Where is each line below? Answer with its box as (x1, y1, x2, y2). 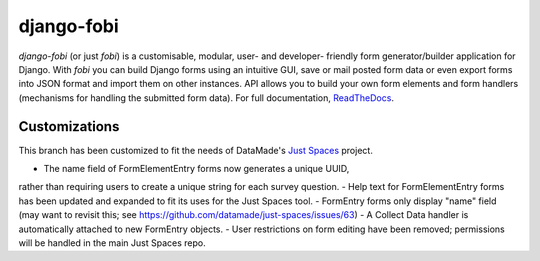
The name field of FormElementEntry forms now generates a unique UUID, (43, 163, 350, 175)
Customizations (18, 118, 120, 135)
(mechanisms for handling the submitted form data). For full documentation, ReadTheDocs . (18, 91, 395, 104)
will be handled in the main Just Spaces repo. (18, 236, 206, 249)
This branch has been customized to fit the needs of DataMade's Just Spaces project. (18, 144, 374, 156)
